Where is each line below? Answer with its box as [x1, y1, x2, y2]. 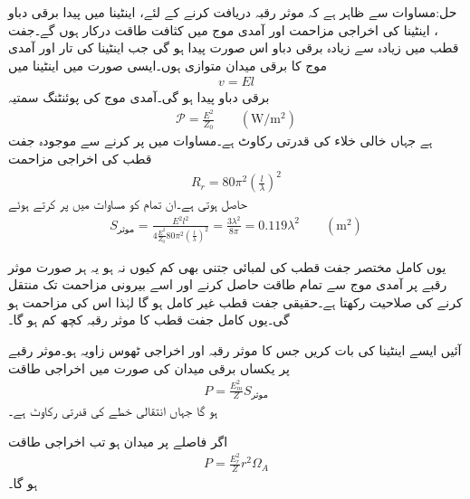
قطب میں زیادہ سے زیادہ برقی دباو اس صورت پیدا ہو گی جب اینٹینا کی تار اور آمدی [8, 38, 459, 57]
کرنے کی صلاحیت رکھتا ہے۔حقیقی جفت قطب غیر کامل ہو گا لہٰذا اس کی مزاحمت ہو [8, 292, 463, 311]
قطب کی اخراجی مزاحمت [8, 148, 152, 167]
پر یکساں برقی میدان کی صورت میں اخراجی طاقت [8, 358, 290, 377]
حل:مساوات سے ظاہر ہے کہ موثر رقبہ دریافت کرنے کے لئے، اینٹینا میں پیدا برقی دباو [8, 3, 457, 21]
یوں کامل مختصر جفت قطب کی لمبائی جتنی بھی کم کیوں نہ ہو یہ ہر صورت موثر [8, 257, 446, 276]
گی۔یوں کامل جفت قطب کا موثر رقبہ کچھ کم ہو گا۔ [8, 310, 290, 329]
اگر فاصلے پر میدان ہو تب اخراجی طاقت [8, 431, 228, 450]
